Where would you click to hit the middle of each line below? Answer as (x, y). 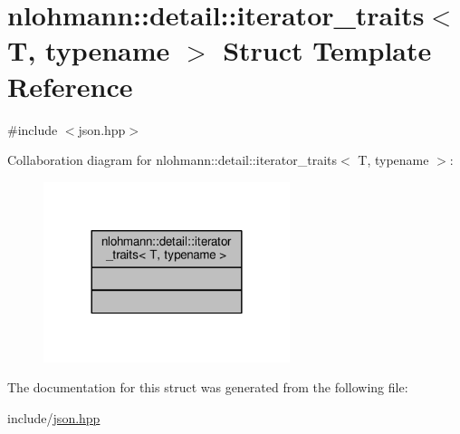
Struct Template (327, 50)
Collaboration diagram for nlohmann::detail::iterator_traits (172, 160)
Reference (70, 86)
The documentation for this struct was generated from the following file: (208, 387)
